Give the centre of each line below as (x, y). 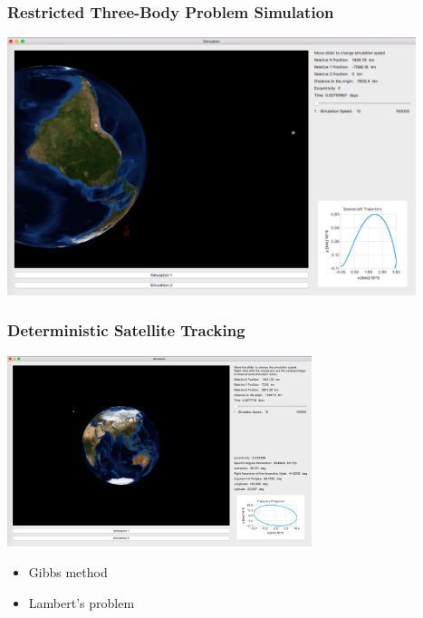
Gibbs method (68, 571)
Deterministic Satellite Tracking (126, 330)
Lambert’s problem (82, 602)
